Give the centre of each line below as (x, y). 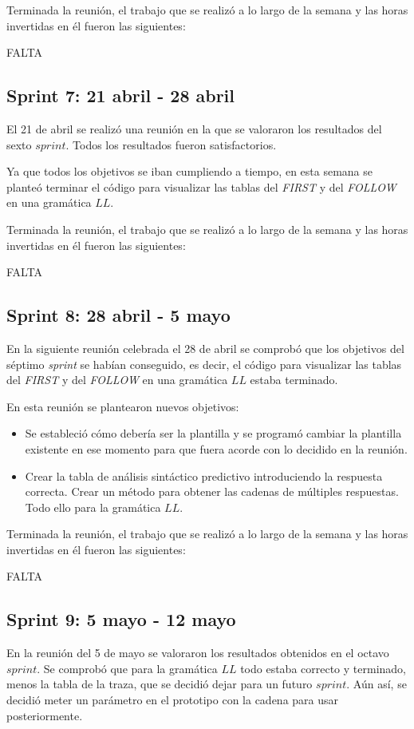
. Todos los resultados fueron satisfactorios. (171, 144)
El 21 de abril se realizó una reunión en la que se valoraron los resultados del (194, 128)
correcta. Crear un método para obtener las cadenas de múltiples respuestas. (212, 491)
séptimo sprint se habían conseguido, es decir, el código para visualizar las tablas (204, 364)
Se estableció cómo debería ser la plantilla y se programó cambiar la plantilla (213, 433)
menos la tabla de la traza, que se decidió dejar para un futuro (160, 684)
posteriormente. (45, 715)
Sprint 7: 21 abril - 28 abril (121, 95)
